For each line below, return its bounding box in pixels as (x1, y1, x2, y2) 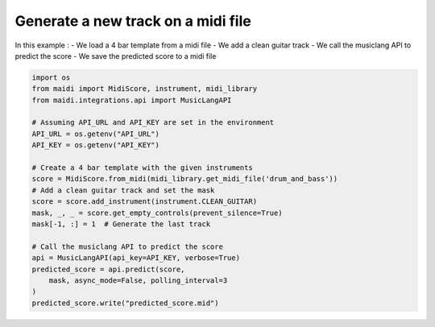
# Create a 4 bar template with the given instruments (31, 163, 253, 172)
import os (31, 72, 71, 82)
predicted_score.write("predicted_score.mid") (31, 298, 219, 308)
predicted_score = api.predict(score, (31, 264, 185, 274)
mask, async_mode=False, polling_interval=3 (48, 275, 228, 285)
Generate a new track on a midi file (14, 12, 251, 30)
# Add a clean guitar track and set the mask (31, 185, 215, 195)
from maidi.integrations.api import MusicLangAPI (31, 95, 232, 105)
